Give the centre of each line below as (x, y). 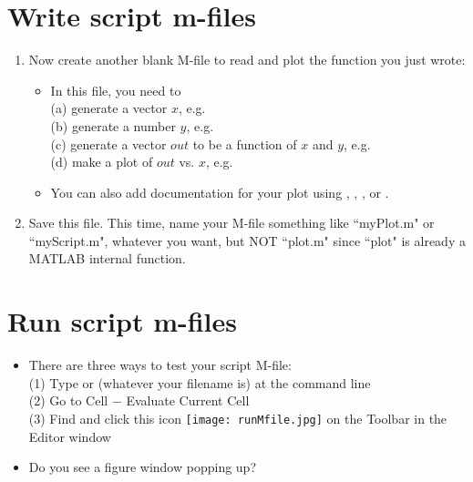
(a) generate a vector (109, 108)
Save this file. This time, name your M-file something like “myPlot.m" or (231, 223)
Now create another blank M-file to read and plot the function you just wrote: (247, 60)
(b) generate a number (113, 125)
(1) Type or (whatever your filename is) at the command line (200, 382)
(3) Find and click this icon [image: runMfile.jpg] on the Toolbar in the (238, 418)
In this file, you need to (116, 90)
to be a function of (245, 144)
